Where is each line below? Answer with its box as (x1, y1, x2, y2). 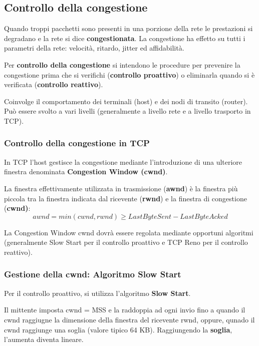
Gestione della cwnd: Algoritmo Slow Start (4, 268, 181, 280)
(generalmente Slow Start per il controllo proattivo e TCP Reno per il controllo (4, 237, 248, 247)
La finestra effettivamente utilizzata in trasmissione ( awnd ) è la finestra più (4, 183, 238, 193)
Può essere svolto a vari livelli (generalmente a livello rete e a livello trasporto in (4, 106, 251, 116)
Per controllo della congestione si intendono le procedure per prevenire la (4, 59, 240, 70)
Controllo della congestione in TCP (4, 137, 150, 149)
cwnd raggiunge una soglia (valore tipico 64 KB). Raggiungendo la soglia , (4, 324, 232, 334)
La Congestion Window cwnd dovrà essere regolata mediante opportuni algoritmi (4, 227, 253, 237)
